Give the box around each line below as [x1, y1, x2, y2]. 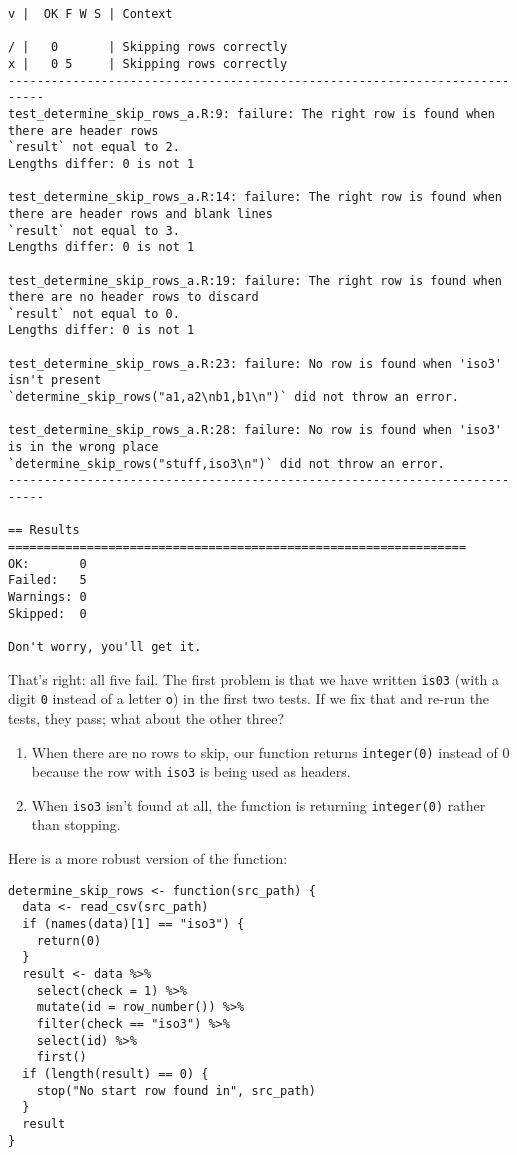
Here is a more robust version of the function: [8, 848, 288, 869]
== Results [8, 523, 80, 538]
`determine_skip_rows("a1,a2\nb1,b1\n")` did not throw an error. [8, 390, 460, 405]
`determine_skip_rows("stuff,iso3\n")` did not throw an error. [8, 456, 445, 471]
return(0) [36, 933, 102, 948]
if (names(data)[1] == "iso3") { [22, 916, 245, 931]
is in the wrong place [8, 440, 159, 455]
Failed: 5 [8, 573, 87, 588]
